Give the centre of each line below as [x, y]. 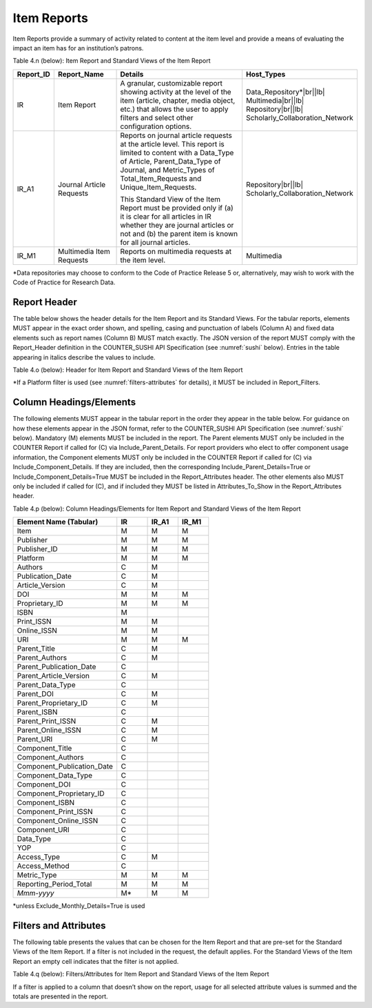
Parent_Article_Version [53, 676]
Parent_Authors [42, 658]
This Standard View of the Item [170, 199]
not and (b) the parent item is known [179, 233]
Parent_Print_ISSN [46, 721]
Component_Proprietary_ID [61, 793]
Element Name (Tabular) [58, 522]
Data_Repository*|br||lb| [285, 92]
